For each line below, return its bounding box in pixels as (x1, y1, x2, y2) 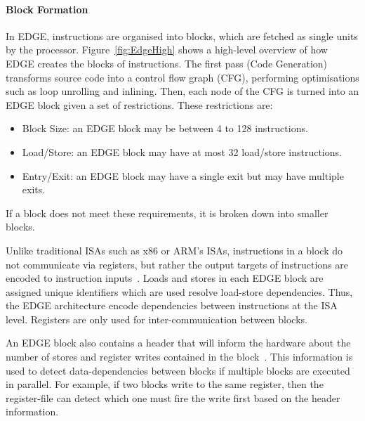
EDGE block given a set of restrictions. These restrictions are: (6, 97, 273, 112)
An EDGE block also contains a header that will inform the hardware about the (6, 335, 351, 350)
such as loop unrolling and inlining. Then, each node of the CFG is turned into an (6, 84, 359, 98)
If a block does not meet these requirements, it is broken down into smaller (6, 205, 328, 220)
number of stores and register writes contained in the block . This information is (6, 349, 353, 364)
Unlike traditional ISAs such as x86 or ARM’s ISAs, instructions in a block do (6, 242, 343, 257)
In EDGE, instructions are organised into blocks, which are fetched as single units (6, 28, 358, 43)
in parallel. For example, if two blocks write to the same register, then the (6, 377, 324, 391)
